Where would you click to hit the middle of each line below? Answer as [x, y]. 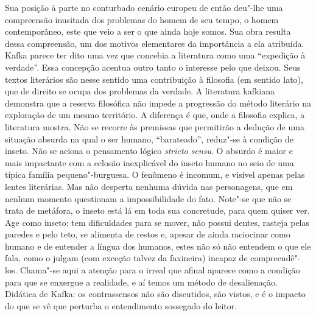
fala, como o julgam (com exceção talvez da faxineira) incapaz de [126, 258]
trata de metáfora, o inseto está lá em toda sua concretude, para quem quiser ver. [157, 210]
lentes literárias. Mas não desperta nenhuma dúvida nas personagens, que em [149, 186]
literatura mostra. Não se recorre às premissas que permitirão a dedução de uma [155, 126]
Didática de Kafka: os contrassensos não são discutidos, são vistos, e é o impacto [155, 294]
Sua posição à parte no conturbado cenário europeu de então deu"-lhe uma [144, 7]
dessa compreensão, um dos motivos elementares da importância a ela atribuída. [155, 43]
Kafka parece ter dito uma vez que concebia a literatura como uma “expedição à [155, 55]
